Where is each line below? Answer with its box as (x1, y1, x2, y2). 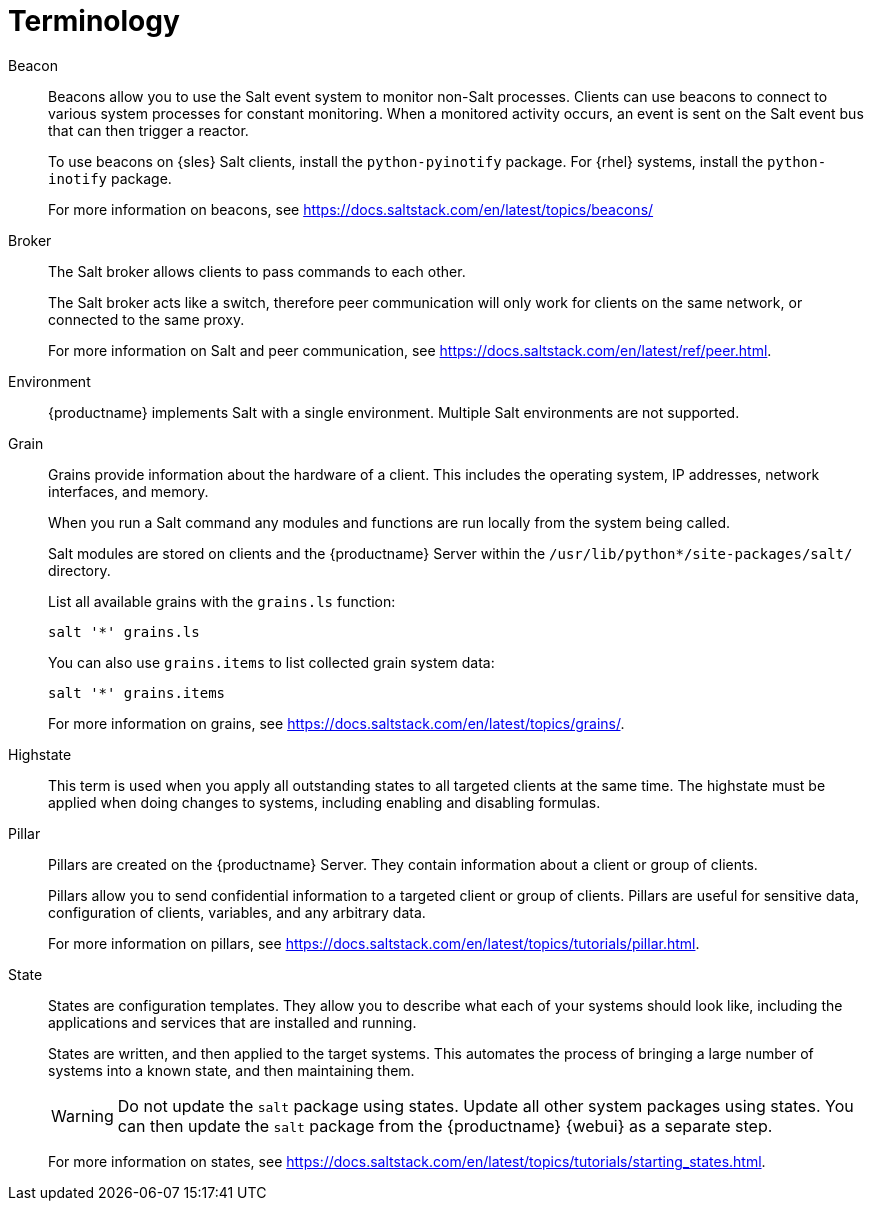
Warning (51, 1105, 114, 1126)
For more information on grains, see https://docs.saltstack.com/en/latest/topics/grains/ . (48, 714, 625, 732)
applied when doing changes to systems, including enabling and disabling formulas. (48, 793, 601, 811)
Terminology (8, 4, 180, 38)
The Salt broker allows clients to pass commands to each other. (48, 262, 466, 280)
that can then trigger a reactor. (48, 121, 249, 139)
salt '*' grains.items (48, 684, 226, 701)
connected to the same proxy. (48, 310, 245, 328)
